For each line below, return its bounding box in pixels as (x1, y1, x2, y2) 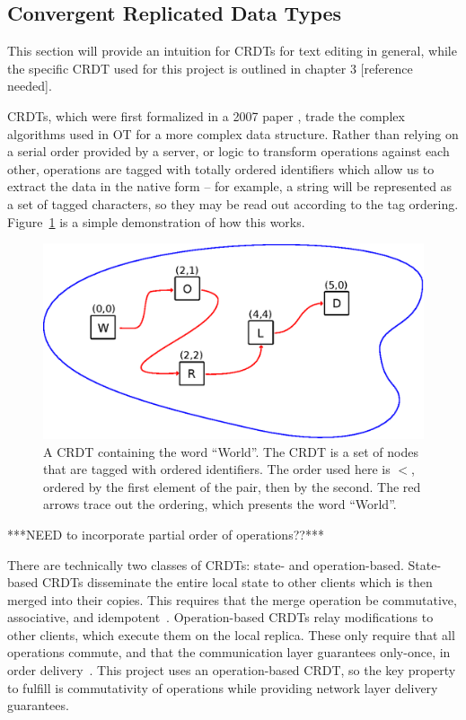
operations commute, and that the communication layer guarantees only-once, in (7, 643, 451, 662)
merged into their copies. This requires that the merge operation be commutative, (7, 590, 457, 609)
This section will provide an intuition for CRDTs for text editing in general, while (7, 41, 457, 60)
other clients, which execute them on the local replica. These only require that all (7, 625, 455, 644)
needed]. (7, 76, 52, 95)
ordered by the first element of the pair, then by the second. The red (43, 477, 421, 496)
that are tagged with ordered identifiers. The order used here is (43, 460, 391, 479)
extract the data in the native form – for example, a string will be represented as (7, 177, 453, 196)
